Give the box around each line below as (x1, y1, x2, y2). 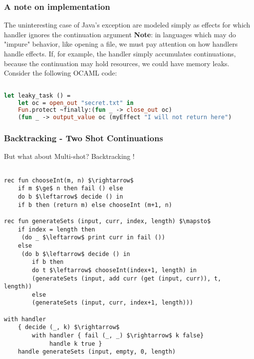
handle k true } (49, 340, 102, 347)
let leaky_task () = (4, 92, 71, 99)
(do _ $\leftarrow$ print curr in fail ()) (21, 234, 165, 241)
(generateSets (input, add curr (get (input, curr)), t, (32, 275, 221, 282)
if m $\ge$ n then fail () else (18, 185, 123, 192)
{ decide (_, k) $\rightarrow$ (18, 324, 120, 331)
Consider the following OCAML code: (4, 68, 117, 78)
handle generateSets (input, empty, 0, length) (18, 348, 176, 356)
